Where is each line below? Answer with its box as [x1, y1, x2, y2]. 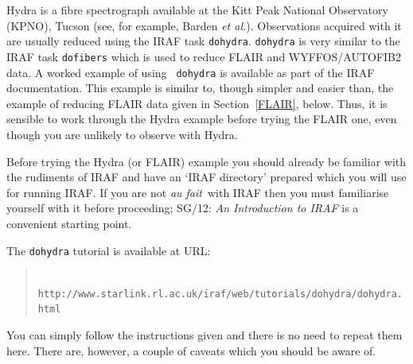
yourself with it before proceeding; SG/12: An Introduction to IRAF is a [6, 199, 359, 216]
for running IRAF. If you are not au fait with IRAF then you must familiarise [6, 184, 389, 200]
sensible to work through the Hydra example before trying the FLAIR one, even [6, 110, 397, 127]
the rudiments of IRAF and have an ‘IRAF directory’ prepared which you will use [6, 168, 407, 185]
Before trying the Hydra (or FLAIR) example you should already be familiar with [6, 153, 407, 169]
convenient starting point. [6, 215, 132, 231]
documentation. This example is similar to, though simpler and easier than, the [6, 79, 394, 96]
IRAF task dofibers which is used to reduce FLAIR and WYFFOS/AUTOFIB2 [6, 48, 402, 64]
